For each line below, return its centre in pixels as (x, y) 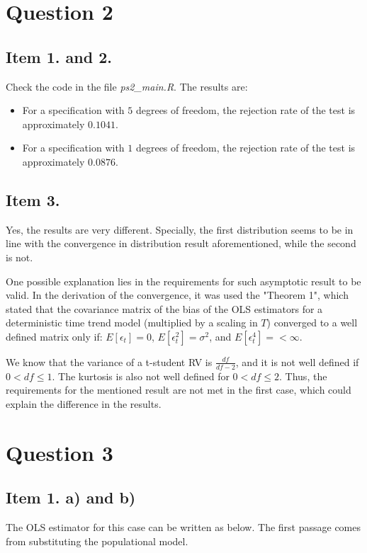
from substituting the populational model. (97, 541)
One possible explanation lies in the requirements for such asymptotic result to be (183, 281)
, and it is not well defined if (297, 361)
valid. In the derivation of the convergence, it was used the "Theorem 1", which (177, 295)
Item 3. (33, 199)
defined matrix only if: (54, 336)
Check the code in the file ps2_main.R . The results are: (127, 86)
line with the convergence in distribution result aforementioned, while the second (181, 243)
